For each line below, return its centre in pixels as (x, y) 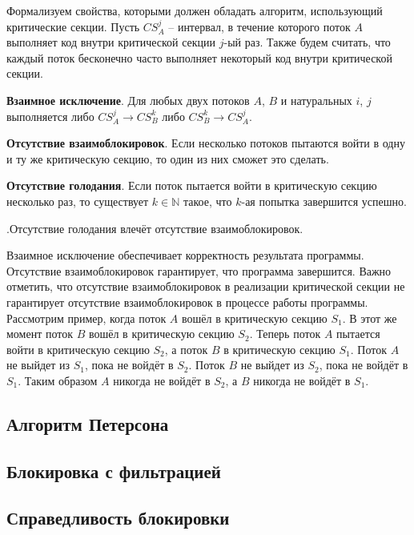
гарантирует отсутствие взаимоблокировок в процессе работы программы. (187, 302)
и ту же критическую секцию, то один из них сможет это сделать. (168, 158)
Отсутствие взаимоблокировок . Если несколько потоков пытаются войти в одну (206, 143)
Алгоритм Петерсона (88, 423)
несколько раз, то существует (78, 201)
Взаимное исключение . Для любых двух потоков (128, 100)
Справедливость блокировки (118, 518)
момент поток (40, 334)
